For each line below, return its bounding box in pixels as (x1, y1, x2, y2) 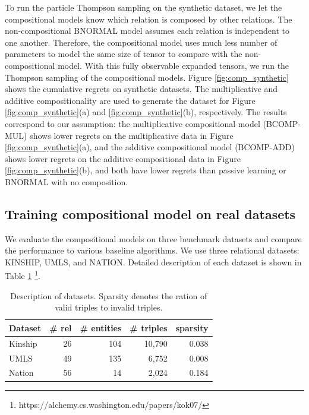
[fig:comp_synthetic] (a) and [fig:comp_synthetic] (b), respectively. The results (5, 106, 287, 118)
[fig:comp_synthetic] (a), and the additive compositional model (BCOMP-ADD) (5, 141, 295, 153)
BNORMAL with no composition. (5, 175, 128, 188)
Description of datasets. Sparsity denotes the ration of (10, 289, 207, 302)
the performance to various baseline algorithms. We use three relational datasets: (5, 244, 299, 256)
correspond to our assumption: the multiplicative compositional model (5, 117, 260, 129)
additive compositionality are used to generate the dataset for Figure (5, 94, 256, 106)
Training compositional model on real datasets (5, 204, 296, 223)
